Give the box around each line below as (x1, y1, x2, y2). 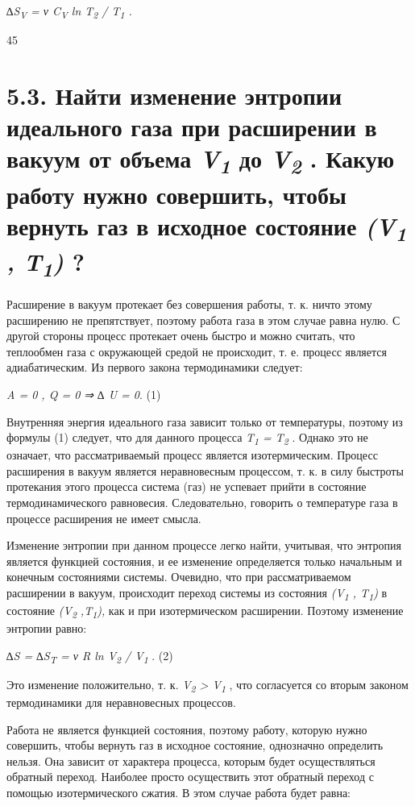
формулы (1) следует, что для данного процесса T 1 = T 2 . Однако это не (6, 429, 368, 447)
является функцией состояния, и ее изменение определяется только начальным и (6, 552, 402, 569)
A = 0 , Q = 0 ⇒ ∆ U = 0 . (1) (6, 385, 161, 402)
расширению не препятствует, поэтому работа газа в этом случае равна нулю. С (6, 311, 400, 328)
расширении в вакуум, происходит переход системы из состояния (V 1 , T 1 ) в (6, 584, 388, 603)
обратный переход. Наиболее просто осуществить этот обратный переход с (6, 768, 374, 785)
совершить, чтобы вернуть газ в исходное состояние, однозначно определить (6, 737, 384, 754)
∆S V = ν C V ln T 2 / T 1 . (6, 2, 132, 21)
